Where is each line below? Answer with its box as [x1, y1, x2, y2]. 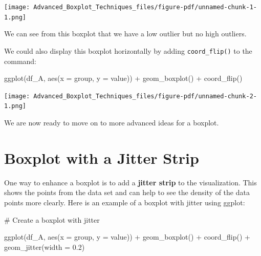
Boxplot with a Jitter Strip [4, 147, 199, 168]
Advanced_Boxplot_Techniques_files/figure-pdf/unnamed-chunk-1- [33, 4, 257, 11]
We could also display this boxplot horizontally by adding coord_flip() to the [4, 45, 252, 56]
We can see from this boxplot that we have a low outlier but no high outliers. [4, 28, 247, 39]
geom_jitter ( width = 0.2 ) [4, 241, 85, 252]
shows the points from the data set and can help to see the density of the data [4, 187, 250, 198]
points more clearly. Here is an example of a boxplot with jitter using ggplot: [4, 197, 245, 207]
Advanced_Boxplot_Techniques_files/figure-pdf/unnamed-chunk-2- [33, 92, 257, 100]
